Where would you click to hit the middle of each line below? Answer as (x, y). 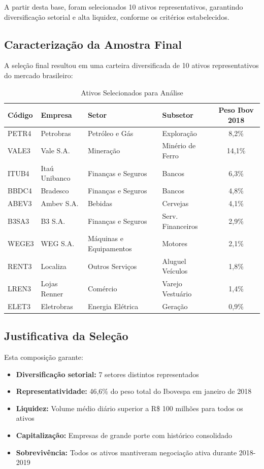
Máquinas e (105, 238)
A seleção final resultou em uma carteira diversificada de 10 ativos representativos (131, 65)
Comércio (102, 289)
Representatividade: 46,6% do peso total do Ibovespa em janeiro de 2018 (134, 391)
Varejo (172, 283)
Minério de (179, 145)
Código (20, 114)
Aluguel (174, 261)
